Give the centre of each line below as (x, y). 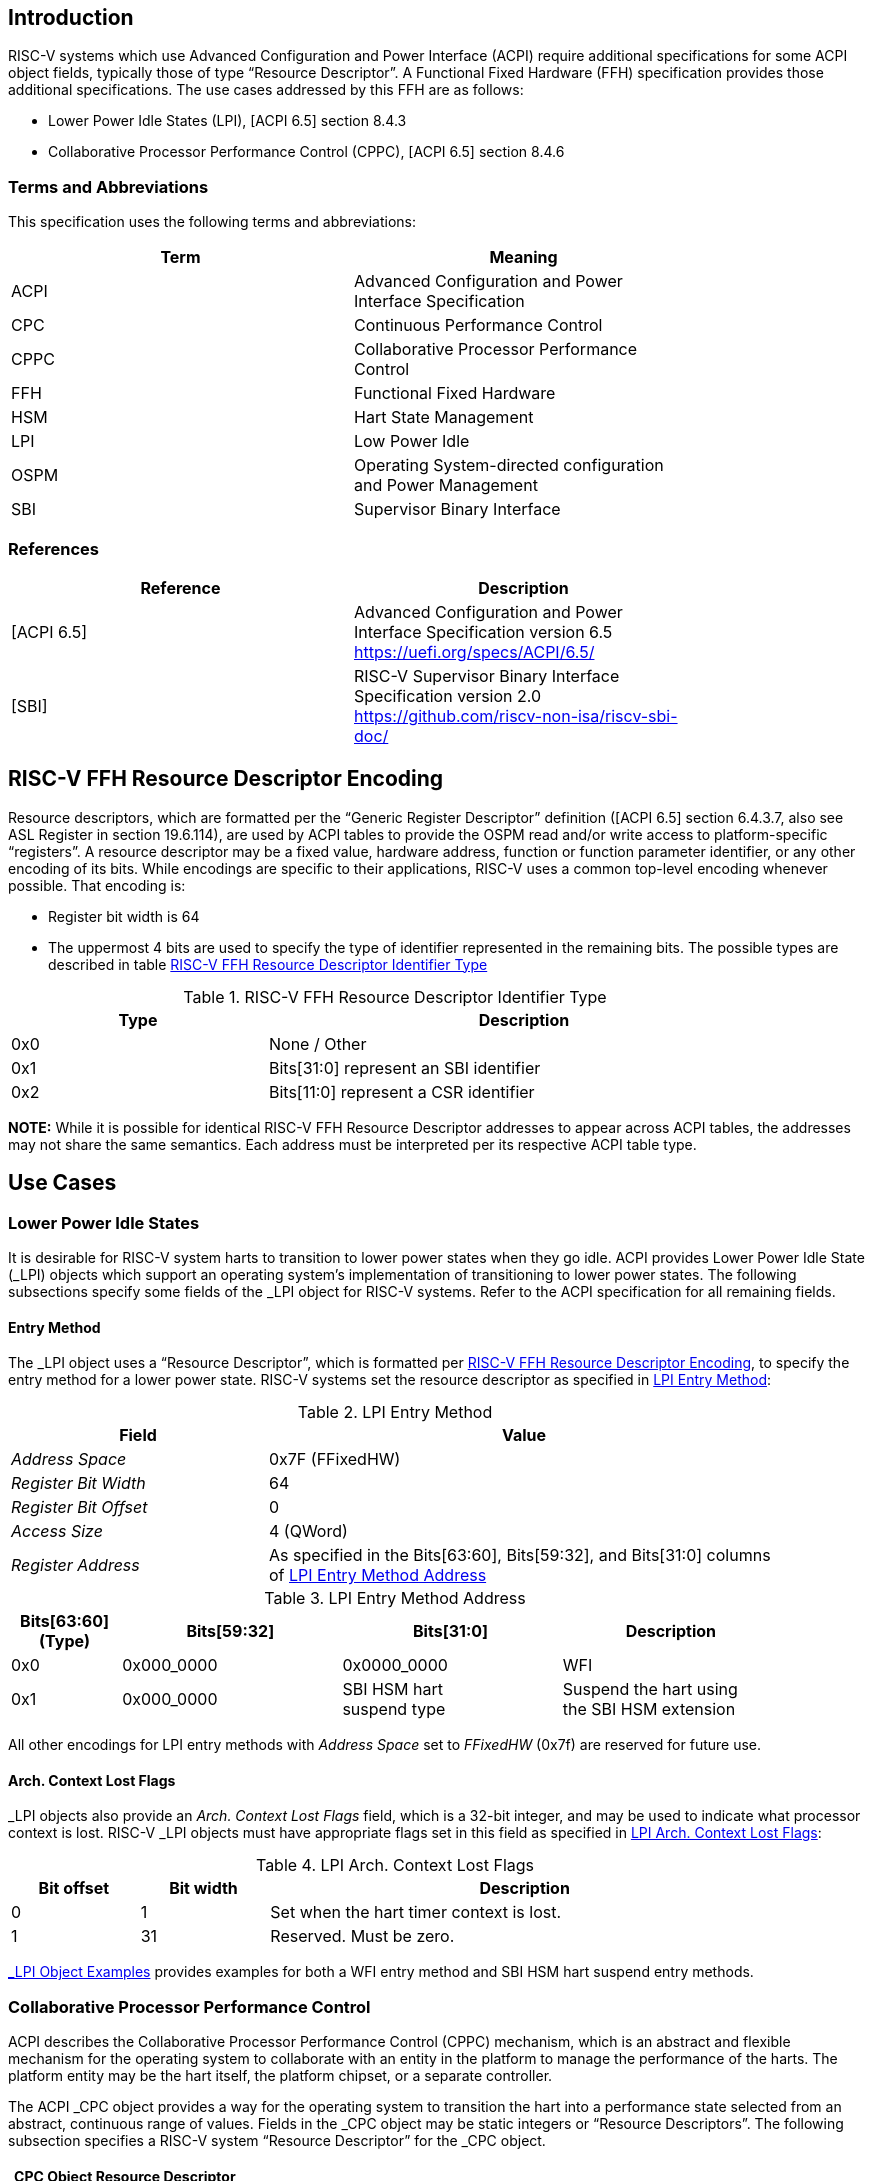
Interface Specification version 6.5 (483, 631)
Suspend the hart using (650, 1689)
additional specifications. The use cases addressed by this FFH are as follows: (266, 90)
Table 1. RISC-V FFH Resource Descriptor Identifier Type (395, 996)
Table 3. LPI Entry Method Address (395, 1598)
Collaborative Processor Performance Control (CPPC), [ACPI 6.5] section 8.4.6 (306, 152)
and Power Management (446, 485)
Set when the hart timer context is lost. (416, 1912)
